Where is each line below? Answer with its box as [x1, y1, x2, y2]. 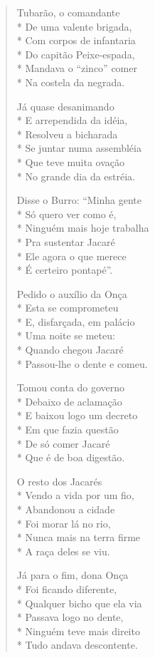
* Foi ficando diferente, [16, 581, 117, 596]
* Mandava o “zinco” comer [16, 61, 137, 76]
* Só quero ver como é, [16, 206, 117, 221]
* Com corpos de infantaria [16, 33, 136, 48]
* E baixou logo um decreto [16, 408, 138, 423]
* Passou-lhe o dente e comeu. [16, 356, 148, 371]
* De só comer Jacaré [16, 436, 110, 451]
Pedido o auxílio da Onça [16, 286, 127, 301]
